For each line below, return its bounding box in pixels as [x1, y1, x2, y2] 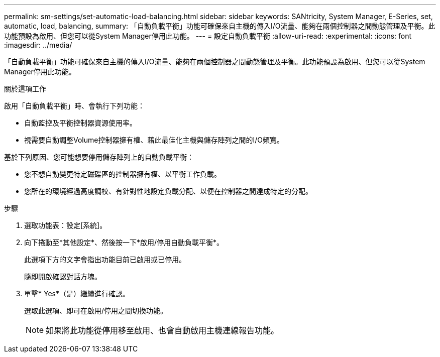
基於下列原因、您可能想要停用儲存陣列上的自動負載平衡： [4, 153, 194, 161]
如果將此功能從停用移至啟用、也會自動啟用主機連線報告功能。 [46, 325, 279, 335]
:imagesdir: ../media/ [4, 41, 72, 49]
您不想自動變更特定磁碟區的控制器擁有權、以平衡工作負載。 [24, 170, 221, 178]
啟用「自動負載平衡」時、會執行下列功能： [4, 101, 145, 110]
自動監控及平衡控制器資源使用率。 [24, 118, 137, 127]
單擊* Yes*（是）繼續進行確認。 [24, 289, 130, 298]
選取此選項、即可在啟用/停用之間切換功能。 [24, 306, 168, 315]
